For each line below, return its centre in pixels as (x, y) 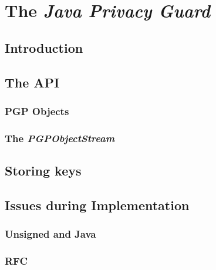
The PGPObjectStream (60, 138)
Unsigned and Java (50, 234)
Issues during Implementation (97, 205)
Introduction (44, 47)
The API (32, 82)
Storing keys (43, 171)
